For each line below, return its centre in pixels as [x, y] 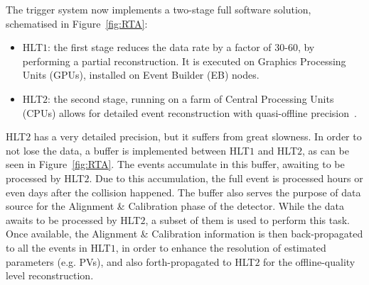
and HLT [278, 150]
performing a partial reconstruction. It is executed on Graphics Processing [184, 61]
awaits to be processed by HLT [73, 219]
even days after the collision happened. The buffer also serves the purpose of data [183, 192]
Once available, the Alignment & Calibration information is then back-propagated [184, 234]
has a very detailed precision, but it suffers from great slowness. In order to [198, 136]
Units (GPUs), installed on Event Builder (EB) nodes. [141, 75]
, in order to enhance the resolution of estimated [221, 247]
